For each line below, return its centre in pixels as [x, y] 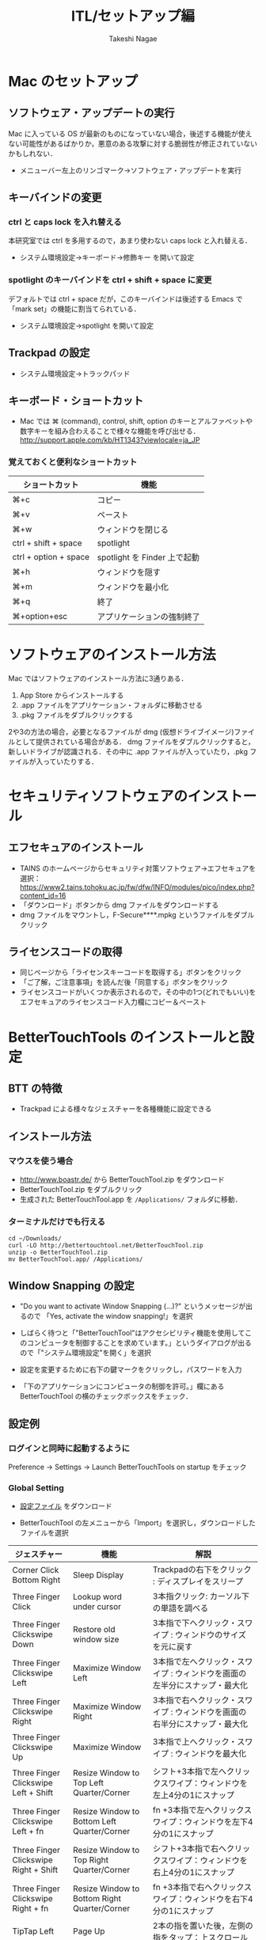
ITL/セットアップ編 [133, 16]
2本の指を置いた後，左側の [203, 1926]
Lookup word [97, 1597]
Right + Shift [35, 1870]
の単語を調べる [181, 1608]
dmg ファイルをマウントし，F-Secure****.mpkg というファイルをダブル [137, 914]
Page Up [89, 1931]
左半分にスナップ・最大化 [201, 1685]
